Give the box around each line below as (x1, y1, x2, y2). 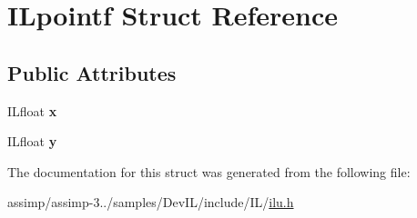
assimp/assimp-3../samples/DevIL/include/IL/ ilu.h (7, 193, 294, 212)
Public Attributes (7, 58, 177, 86)
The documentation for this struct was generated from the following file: (7, 162, 411, 181)
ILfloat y (7, 132, 57, 151)
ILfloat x (7, 101, 57, 120)
